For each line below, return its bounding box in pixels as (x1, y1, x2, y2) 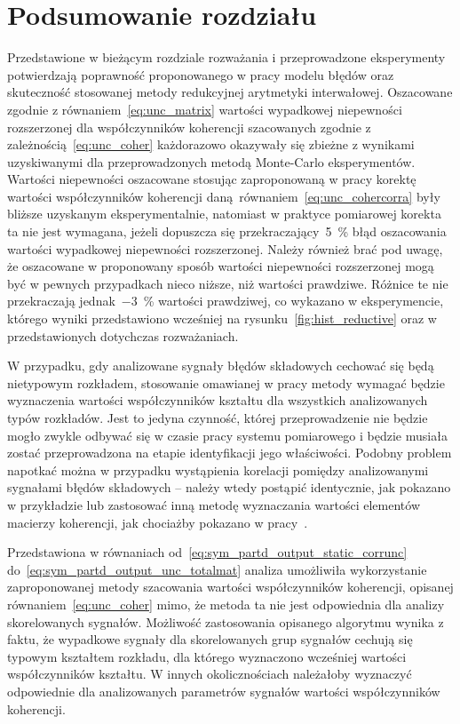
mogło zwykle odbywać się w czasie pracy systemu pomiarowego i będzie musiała (7, 426, 448, 444)
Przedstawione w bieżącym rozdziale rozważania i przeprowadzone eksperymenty (7, 48, 446, 67)
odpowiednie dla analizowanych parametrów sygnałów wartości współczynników (7, 681, 440, 700)
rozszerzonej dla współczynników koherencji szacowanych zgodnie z (7, 117, 371, 136)
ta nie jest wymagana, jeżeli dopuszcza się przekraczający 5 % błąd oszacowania (7, 222, 447, 241)
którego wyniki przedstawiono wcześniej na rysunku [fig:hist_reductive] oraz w (7, 309, 437, 328)
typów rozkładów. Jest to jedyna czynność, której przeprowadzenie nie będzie (7, 409, 428, 426)
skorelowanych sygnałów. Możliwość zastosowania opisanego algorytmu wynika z (7, 612, 444, 631)
